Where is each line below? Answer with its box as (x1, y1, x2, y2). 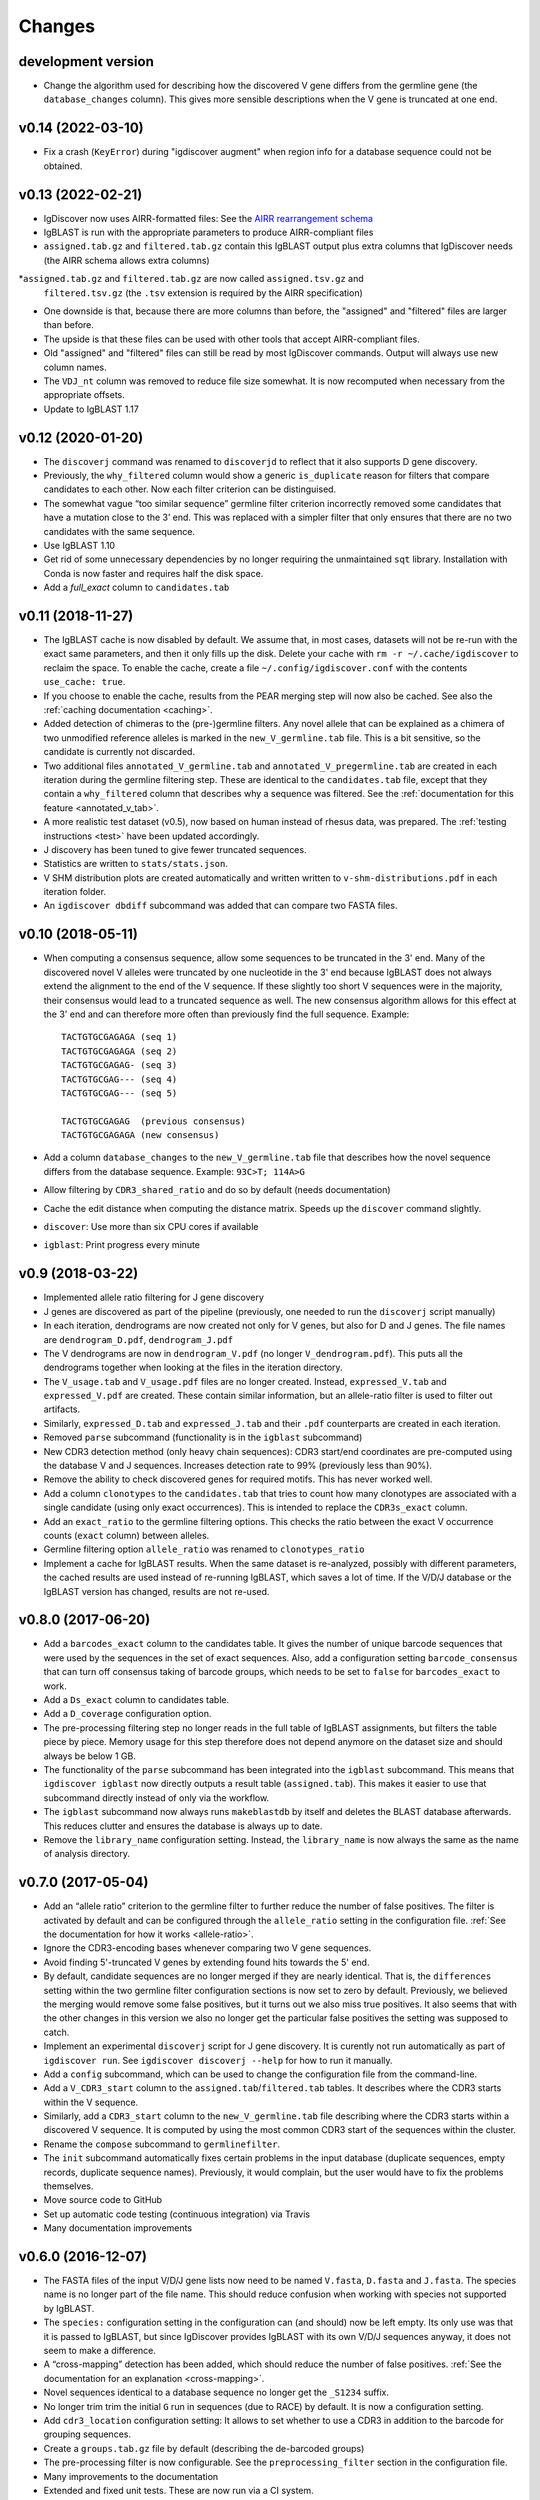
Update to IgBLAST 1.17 (43, 403, 139, 415)
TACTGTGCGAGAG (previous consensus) (61, 1115, 247, 1127)
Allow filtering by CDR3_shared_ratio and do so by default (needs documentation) (43, 1184, 391, 1196)
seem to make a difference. (43, 2345, 157, 2357)
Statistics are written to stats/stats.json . (43, 858, 229, 870)
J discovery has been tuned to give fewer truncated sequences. (43, 843, 307, 855)
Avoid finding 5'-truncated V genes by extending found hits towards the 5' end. (43, 1956, 370, 1968)
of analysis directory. (43, 1848, 130, 1860)
